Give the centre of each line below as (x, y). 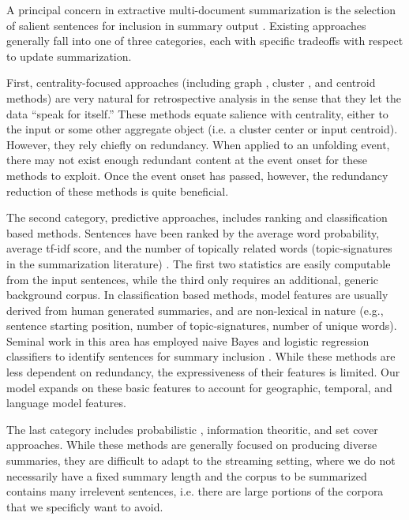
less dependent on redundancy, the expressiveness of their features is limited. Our (203, 372)
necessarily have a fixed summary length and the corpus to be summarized (187, 475)
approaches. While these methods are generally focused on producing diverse (192, 445)
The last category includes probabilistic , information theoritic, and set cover (192, 429)
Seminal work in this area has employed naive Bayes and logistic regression (188, 340)
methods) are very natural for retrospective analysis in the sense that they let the (204, 97)
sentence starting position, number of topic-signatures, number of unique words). (202, 325)
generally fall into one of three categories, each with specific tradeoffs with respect (205, 41)
